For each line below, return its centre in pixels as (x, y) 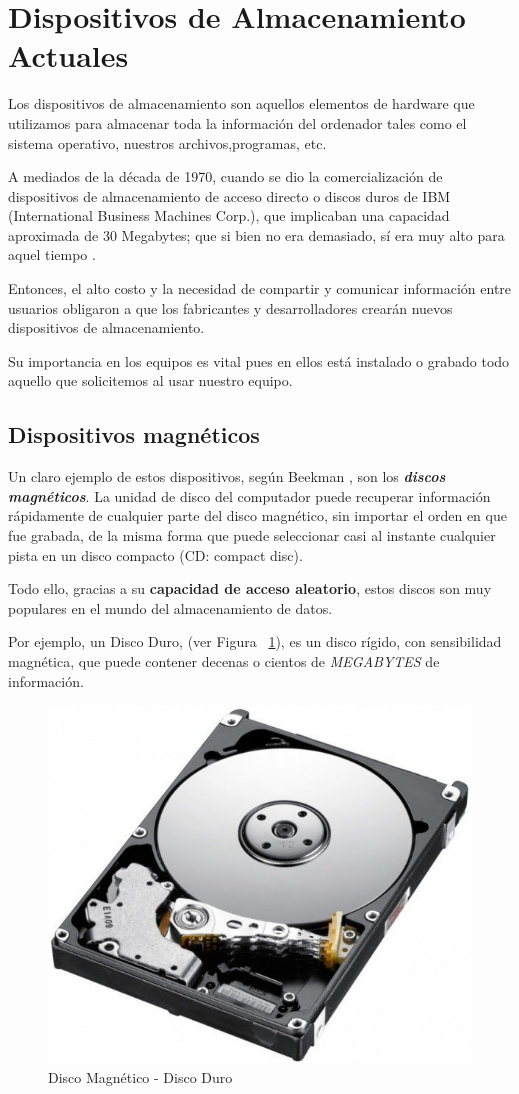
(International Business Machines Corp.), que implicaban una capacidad (229, 215)
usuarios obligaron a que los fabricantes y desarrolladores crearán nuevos (230, 307)
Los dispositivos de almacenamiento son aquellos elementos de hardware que (241, 103)
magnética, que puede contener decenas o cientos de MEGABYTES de (224, 660)
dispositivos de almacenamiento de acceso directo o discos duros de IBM (229, 195)
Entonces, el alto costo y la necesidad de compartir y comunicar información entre (260, 288)
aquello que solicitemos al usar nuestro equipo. (150, 380)
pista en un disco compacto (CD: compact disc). (155, 554)
